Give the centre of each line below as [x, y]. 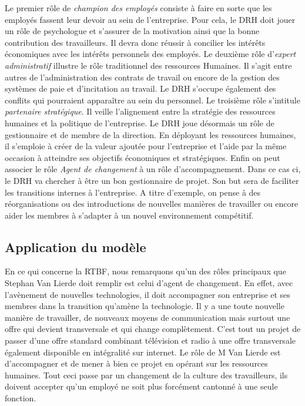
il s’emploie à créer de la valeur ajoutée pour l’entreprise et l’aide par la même [146, 146]
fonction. [21, 398]
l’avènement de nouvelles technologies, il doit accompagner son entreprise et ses [148, 294]
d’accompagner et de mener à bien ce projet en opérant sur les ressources [136, 363]
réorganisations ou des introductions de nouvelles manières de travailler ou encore [152, 204]
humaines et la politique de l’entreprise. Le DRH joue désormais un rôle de [140, 123]
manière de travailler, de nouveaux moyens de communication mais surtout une [148, 317]
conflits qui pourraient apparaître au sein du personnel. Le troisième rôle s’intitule [152, 100]
